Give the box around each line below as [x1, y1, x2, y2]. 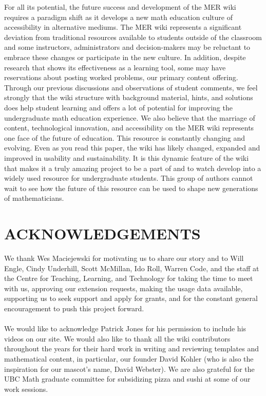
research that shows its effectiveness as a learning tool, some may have [4, 62, 226, 72]
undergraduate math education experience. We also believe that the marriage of [4, 112, 255, 123]
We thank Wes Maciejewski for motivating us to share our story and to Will [4, 253, 244, 263]
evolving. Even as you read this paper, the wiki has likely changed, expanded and [4, 142, 260, 153]
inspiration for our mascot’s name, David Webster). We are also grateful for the [4, 363, 255, 374]
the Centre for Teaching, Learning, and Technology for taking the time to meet [4, 273, 253, 284]
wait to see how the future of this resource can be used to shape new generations [4, 182, 258, 193]
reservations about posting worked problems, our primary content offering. [4, 72, 238, 83]
